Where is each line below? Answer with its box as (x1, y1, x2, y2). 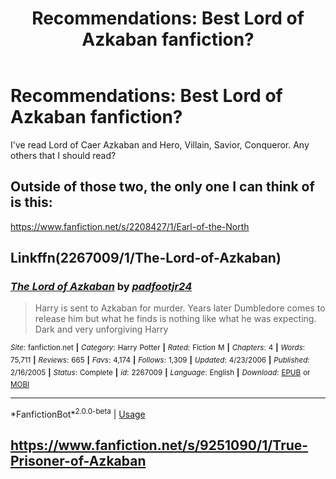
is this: (10, 194, 53, 211)
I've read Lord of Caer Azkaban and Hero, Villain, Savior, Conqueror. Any (10, 138, 310, 151)
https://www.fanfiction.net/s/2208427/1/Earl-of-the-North (10, 220, 250, 232)
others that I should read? (10, 149, 117, 161)
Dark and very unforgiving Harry (34, 323, 169, 336)
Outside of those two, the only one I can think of (10, 178, 315, 196)
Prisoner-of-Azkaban (10, 453, 147, 470)
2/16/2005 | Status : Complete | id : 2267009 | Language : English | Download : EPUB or (10, 367, 311, 377)
